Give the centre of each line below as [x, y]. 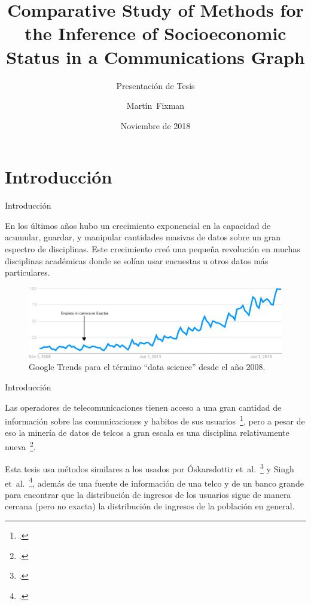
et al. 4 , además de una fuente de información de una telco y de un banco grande [154, 482]
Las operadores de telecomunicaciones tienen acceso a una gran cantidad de [143, 407]
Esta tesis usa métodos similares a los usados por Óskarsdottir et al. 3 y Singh [150, 468]
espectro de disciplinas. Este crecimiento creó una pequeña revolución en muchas [153, 249]
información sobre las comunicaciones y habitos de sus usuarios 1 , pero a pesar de [155, 420]
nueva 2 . [20, 446]
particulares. [28, 272]
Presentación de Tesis [155, 85]
